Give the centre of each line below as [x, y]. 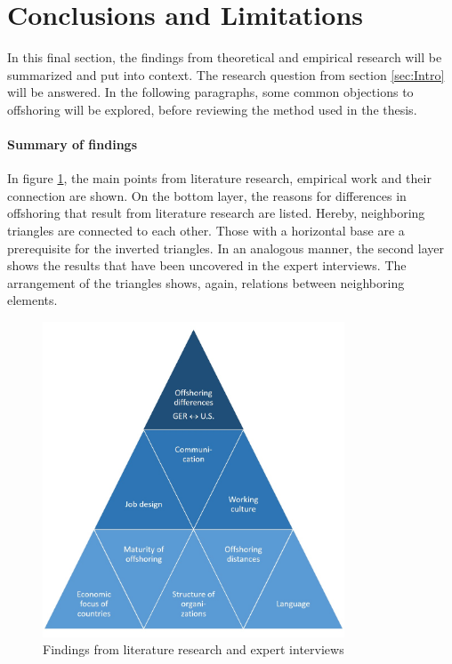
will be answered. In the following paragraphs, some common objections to [210, 92]
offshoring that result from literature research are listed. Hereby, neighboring [216, 213]
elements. [32, 300]
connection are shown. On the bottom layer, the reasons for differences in [207, 195]
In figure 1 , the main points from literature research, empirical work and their [219, 178]
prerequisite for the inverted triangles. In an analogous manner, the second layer [226, 248]
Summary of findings [73, 144]
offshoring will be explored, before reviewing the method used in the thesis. [212, 109]
